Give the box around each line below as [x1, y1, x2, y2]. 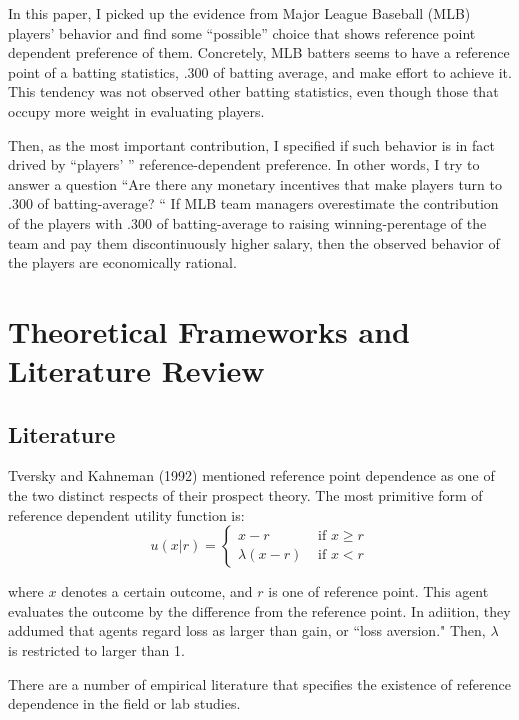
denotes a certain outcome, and [61, 581, 253, 602]
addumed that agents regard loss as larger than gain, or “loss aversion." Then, [8, 620, 486, 641]
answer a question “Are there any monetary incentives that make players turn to [8, 173, 503, 194]
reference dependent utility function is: [8, 504, 245, 525]
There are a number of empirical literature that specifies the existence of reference [8, 673, 511, 694]
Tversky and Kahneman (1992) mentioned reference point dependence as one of [8, 465, 495, 486]
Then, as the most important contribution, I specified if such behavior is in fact [8, 134, 496, 155]
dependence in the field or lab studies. [8, 693, 241, 714]
